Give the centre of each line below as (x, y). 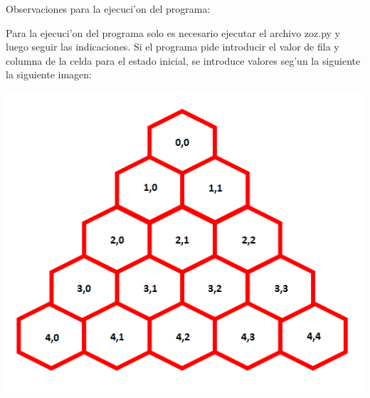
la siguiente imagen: (49, 74)
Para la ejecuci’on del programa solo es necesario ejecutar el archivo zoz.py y (173, 32)
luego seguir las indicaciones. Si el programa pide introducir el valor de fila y (173, 47)
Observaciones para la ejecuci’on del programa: (108, 9)
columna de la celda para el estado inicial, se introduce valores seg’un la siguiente (183, 60)
